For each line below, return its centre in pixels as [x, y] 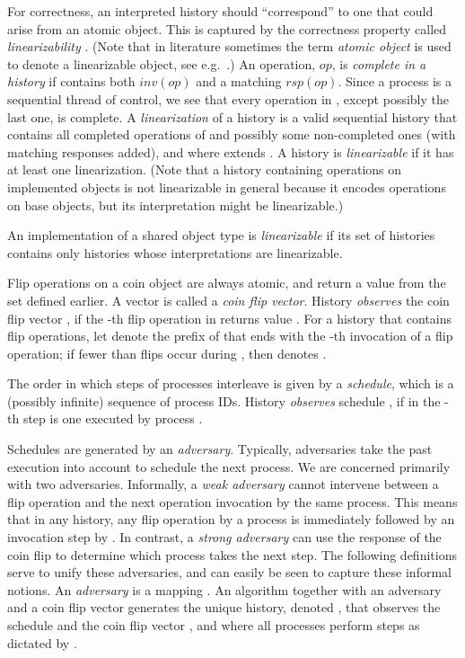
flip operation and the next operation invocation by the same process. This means [232, 501]
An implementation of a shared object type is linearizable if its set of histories [221, 235]
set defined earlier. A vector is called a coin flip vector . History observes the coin [228, 300]
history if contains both [71, 81]
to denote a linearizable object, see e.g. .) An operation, [162, 63]
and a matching [239, 81]
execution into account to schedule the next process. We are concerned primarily [229, 466]
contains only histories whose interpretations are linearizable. [175, 252]
